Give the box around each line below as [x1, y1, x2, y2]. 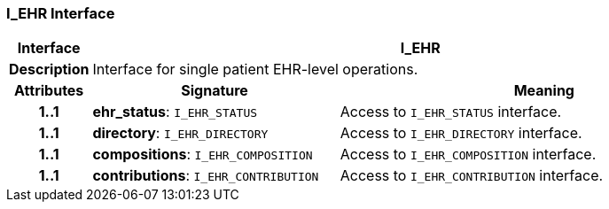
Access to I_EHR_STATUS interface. [340, 103, 562, 121]
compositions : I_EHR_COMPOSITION [92, 145, 313, 164]
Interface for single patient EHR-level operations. [92, 60, 418, 79]
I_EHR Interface [6, 4, 115, 22]
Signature [181, 81, 248, 100]
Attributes [14, 81, 84, 100]
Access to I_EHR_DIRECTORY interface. [340, 124, 582, 143]
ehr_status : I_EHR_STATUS [92, 103, 258, 121]
